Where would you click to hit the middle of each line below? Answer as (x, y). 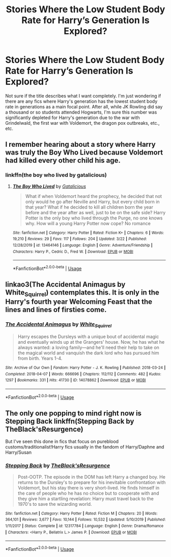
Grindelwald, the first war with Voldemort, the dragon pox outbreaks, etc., (82, 123)
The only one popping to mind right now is (73, 414)
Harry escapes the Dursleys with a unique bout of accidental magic (88, 337)
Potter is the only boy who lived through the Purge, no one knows (94, 218)
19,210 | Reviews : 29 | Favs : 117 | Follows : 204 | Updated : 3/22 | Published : (80, 239)
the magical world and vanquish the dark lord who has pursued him (88, 353)
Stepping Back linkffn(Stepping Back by (70, 421)
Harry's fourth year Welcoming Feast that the (79, 302)
